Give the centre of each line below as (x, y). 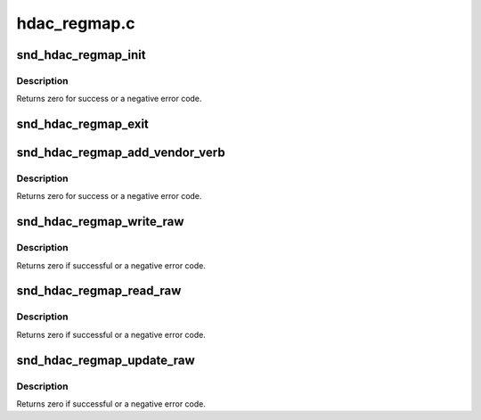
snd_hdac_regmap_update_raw (106, 360)
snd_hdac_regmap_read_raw (99, 291)
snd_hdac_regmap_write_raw (100, 222)
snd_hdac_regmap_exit (82, 124)
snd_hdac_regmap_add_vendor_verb (121, 153)
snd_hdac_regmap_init (81, 55)
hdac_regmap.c (76, 23)
